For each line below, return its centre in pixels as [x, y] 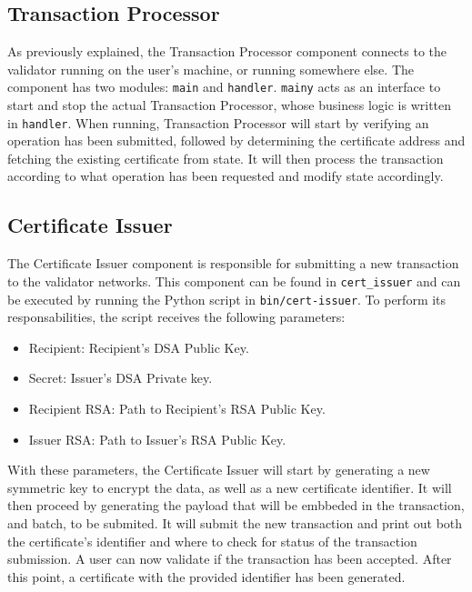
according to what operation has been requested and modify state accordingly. [226, 176]
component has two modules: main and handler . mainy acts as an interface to [224, 87]
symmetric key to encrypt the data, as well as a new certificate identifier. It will [230, 487]
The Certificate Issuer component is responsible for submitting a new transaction [233, 263]
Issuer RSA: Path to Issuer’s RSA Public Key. [157, 439]
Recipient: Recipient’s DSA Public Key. [139, 347]
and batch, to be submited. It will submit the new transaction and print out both [235, 522]
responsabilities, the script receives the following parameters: [176, 317]
